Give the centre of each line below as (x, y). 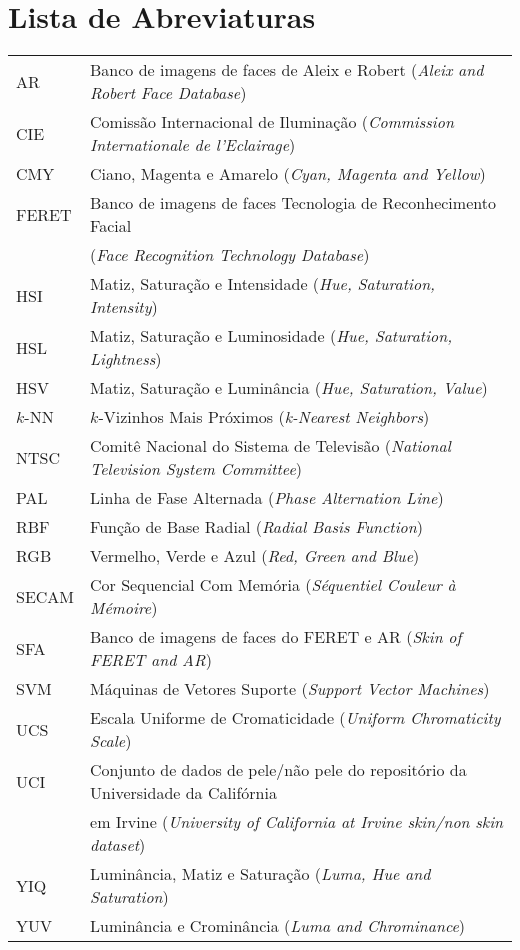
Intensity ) (124, 307)
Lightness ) (126, 359)
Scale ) (111, 741)
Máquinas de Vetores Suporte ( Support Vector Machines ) (290, 689)
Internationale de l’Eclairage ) (193, 145)
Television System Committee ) (196, 469)
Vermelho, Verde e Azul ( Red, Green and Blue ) (255, 556)
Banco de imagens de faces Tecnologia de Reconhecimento (293, 203)
